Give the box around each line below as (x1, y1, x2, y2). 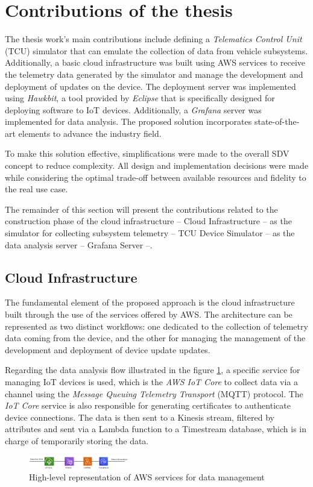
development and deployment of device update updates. (5, 343, 210, 356)
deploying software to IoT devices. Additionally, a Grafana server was (5, 103, 262, 116)
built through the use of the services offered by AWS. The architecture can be (5, 308, 292, 321)
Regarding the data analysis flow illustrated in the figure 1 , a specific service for (5, 363, 300, 376)
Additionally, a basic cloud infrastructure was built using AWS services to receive (5, 56, 306, 69)
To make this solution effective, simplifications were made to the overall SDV (5, 147, 289, 160)
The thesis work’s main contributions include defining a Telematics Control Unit (5, 33, 302, 45)
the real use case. (5, 183, 68, 195)
